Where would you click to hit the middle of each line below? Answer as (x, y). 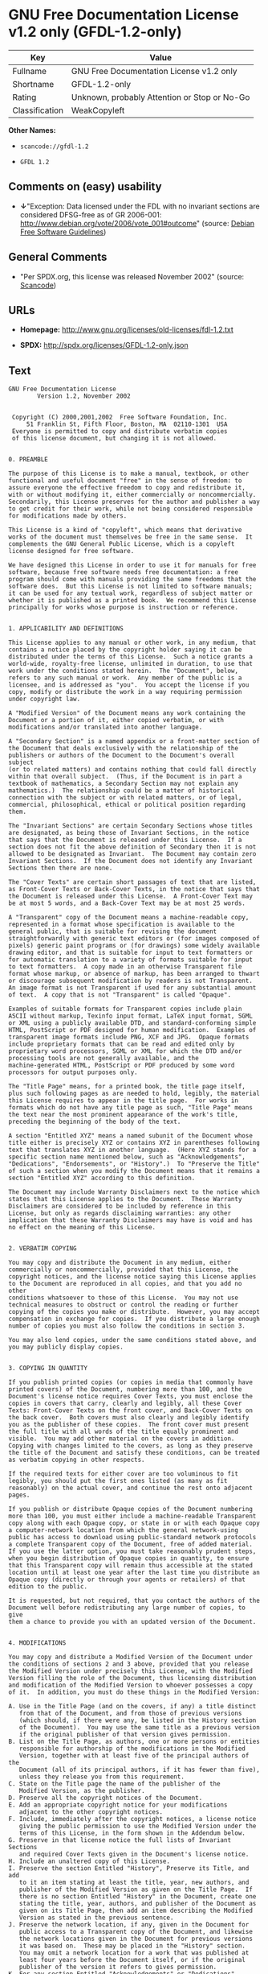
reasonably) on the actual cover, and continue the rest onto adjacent (130, 1488)
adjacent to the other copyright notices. (91, 1812)
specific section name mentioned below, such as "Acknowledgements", (127, 1157)
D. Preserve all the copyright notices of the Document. (106, 1798)
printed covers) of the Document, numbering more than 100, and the (125, 1390)
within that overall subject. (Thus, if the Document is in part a (125, 777)
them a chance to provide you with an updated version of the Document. (132, 1622)
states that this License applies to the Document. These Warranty (125, 1200)
